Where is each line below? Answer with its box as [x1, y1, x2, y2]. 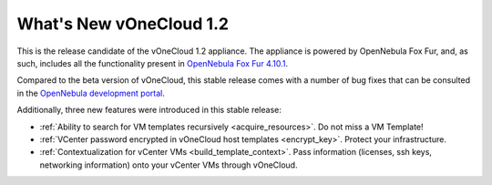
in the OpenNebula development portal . [16, 87, 166, 98]
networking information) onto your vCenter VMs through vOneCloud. [39, 159, 298, 170]
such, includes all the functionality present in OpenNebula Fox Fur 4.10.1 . [16, 57, 289, 68]
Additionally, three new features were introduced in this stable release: [16, 105, 282, 116]
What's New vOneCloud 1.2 [16, 14, 230, 34]
